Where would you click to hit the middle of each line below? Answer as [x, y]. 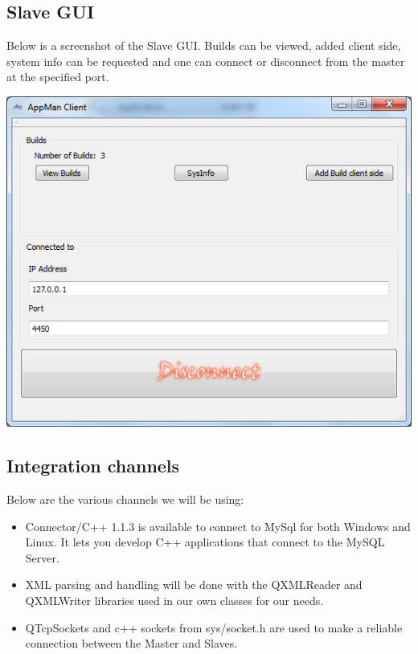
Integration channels [93, 466]
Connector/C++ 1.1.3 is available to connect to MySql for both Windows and [218, 526]
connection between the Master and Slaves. [131, 643]
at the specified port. [58, 77]
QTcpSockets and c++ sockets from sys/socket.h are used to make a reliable [214, 627]
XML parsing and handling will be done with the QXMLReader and [194, 585]
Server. [42, 557]
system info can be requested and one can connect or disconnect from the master [206, 61]
